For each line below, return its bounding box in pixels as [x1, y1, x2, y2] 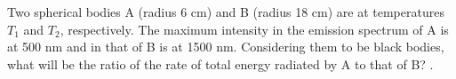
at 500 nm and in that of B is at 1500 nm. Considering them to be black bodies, [7, 37, 444, 56]
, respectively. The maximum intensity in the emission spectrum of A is [60, 20, 449, 38]
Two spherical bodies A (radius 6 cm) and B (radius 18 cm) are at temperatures [7, 3, 444, 20]
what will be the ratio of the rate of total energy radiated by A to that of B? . [7, 54, 434, 73]
